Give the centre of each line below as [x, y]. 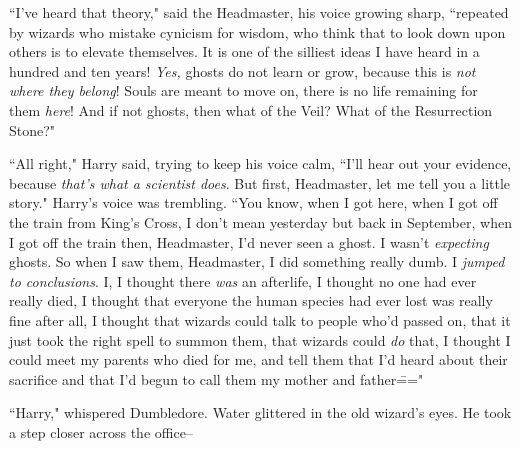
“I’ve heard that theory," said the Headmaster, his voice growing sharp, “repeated [259, 12]
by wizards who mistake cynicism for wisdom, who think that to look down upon [257, 31]
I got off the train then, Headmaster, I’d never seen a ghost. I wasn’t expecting [249, 241]
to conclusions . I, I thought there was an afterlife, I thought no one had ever [243, 280]
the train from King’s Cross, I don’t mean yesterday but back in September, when [260, 221]
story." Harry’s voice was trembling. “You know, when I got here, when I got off [253, 202]
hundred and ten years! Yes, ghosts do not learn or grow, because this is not [242, 70]
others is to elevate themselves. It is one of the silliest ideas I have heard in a [244, 51]
